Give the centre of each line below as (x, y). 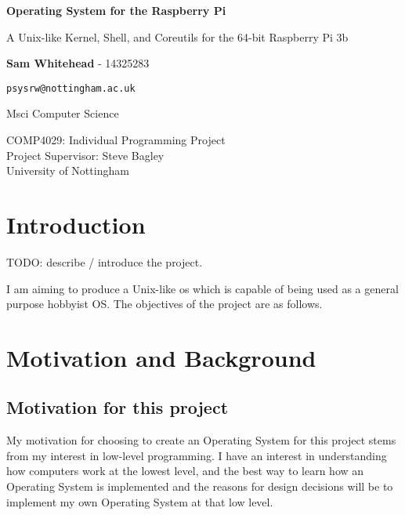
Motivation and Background (161, 357)
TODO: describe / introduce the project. (105, 261)
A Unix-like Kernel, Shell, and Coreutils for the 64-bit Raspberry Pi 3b (177, 36)
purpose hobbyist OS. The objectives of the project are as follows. (165, 304)
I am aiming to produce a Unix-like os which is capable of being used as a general (202, 288)
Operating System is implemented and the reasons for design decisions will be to (200, 486)
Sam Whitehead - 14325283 (78, 63)
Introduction (76, 224)
